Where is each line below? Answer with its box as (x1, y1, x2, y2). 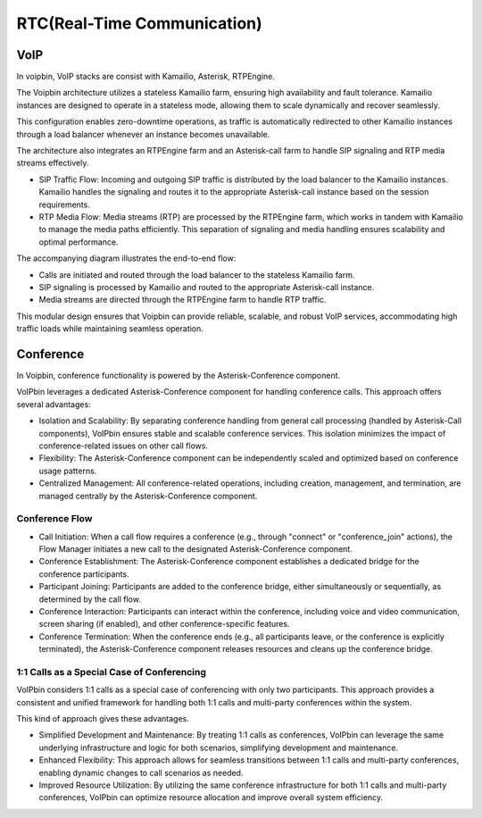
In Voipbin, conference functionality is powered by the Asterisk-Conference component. (16, 371, 341, 380)
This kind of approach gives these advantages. (16, 714, 189, 724)
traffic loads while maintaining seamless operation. (16, 323, 204, 334)
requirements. (38, 199, 91, 210)
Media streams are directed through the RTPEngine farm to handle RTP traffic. (38, 295, 327, 305)
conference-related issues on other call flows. (38, 440, 209, 451)
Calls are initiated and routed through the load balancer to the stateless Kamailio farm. (38, 269, 355, 280)
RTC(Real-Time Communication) (16, 13, 262, 33)
